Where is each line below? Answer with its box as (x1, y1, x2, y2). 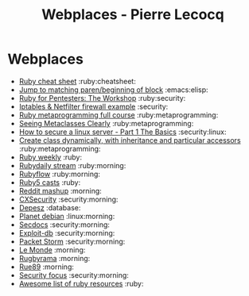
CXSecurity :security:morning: (18, 194, 119, 204)
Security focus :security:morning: (18, 270, 129, 279)
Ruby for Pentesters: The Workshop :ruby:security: (18, 93, 186, 102)
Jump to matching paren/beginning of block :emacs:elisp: (18, 85, 208, 94)
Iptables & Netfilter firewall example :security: (18, 102, 169, 111)
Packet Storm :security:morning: (18, 236, 126, 246)
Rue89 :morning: (18, 262, 75, 271)
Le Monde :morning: (18, 244, 86, 255)
